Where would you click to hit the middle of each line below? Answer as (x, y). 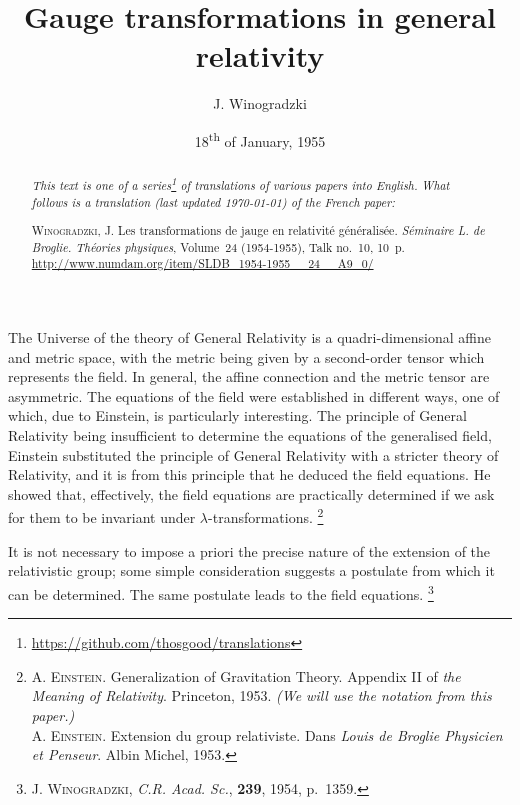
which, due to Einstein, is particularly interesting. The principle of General (237, 415)
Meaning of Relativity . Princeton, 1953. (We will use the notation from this (261, 695)
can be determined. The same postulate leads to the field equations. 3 (221, 592)
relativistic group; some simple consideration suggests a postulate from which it (251, 570)
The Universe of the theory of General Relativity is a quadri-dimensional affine (249, 337)
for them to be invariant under (102, 517)
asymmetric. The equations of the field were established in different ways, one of (254, 395)
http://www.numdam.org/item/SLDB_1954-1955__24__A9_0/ (202, 263)
